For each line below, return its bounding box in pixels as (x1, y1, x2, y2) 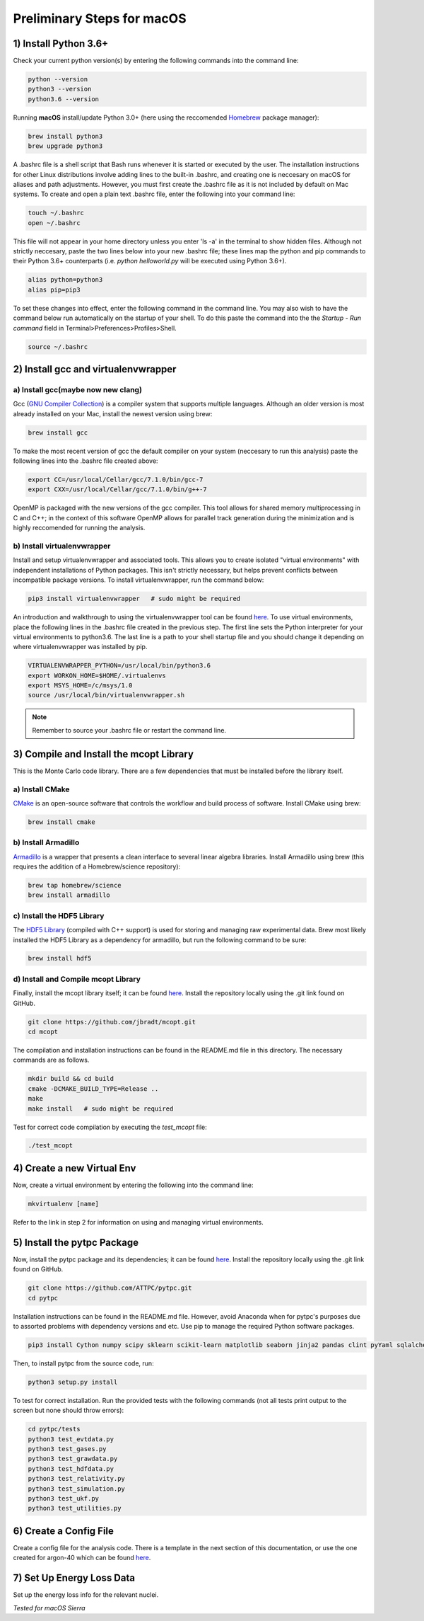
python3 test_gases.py (28, 1445, 107, 1453)
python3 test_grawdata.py (28, 1455, 118, 1463)
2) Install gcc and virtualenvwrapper (13, 363, 177, 375)
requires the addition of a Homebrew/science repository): (13, 862, 181, 871)
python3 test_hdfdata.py (28, 1465, 114, 1472)
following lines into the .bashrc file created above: (13, 457, 158, 465)
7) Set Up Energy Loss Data (13, 1572, 136, 1584)
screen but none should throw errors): (13, 1406, 124, 1415)
